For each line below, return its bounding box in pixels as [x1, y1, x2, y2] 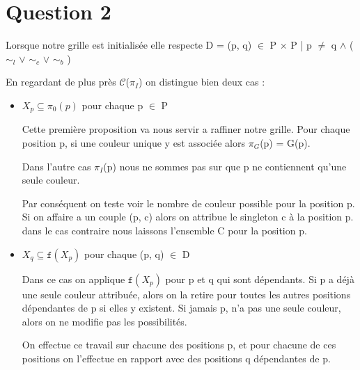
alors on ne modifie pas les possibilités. [22, 314, 187, 328]
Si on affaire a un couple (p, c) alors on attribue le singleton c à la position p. [22, 209, 354, 224]
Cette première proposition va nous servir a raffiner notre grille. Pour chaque [22, 122, 350, 136]
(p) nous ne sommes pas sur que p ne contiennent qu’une [103, 159, 347, 173]
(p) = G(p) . [260, 135, 311, 150]
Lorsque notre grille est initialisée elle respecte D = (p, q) [6, 38, 252, 52]
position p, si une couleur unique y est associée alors [22, 135, 245, 150]
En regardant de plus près [6, 74, 116, 89]
